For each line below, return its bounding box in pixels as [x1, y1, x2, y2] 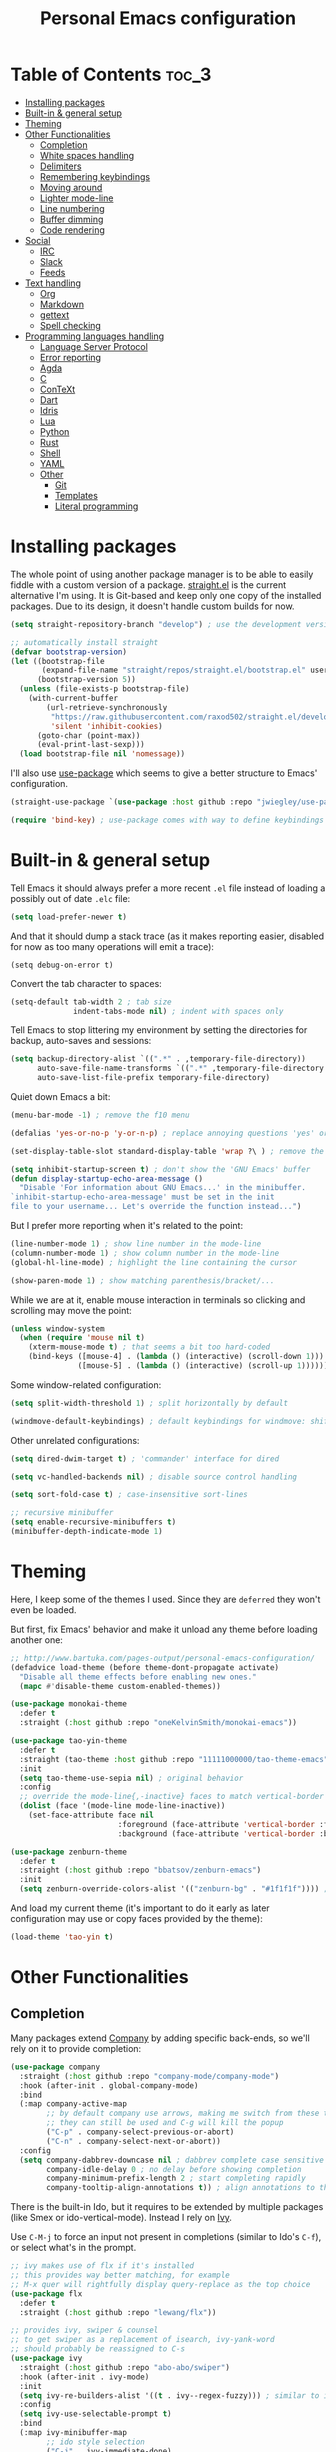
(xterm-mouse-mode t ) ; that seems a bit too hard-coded [28, 1342, 271, 1352]
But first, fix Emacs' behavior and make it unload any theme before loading [10, 1623, 318, 1635]
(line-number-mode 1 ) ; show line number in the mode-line [10, 1239, 262, 1249]
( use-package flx [10, 2288, 83, 2299]
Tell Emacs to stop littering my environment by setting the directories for [10, 1024, 308, 1036]
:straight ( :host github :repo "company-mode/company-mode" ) [19, 2071, 280, 2081]
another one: [10, 1633, 63, 1646]
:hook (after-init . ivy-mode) [19, 2372, 150, 2382]
